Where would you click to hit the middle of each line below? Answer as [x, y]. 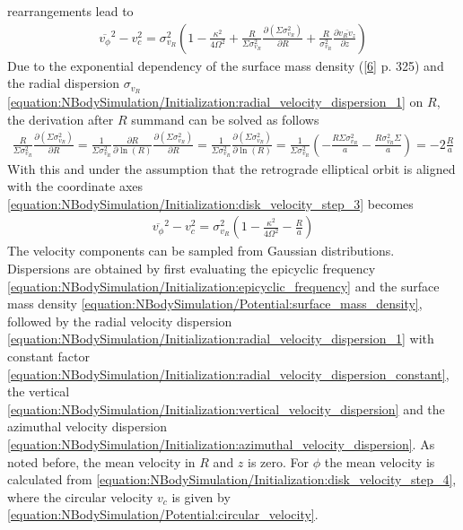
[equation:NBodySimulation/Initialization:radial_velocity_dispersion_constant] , [228, 374]
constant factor [48, 356]
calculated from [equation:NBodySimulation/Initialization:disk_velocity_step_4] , [232, 479]
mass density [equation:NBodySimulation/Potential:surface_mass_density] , [215, 304]
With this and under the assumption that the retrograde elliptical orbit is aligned [231, 168]
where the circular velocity [80, 496]
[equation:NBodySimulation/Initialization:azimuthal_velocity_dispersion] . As [221, 443]
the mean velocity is [380, 461]
